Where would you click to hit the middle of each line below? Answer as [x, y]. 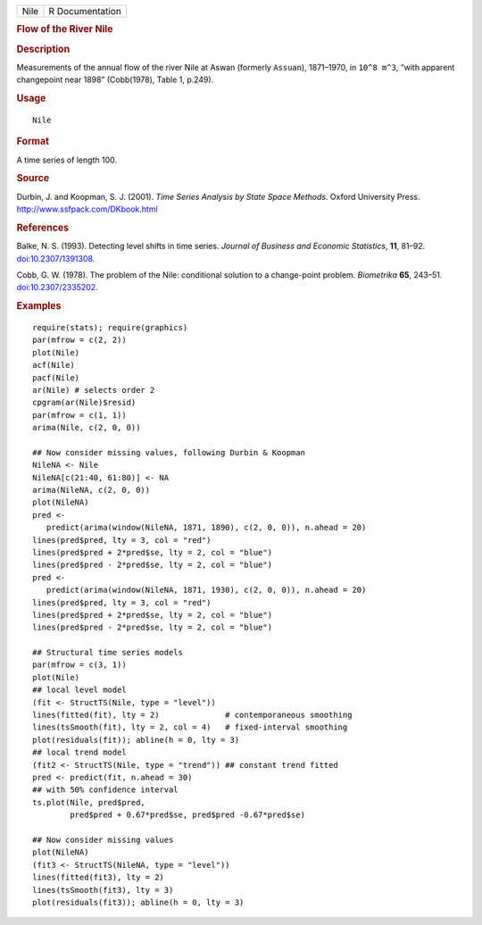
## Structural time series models [108, 653]
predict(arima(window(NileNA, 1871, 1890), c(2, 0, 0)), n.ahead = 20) [206, 528]
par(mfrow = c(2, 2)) [79, 340]
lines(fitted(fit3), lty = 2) [99, 878]
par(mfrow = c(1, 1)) [79, 415]
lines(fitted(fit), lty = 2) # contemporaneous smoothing [192, 715]
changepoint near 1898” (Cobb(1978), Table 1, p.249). [115, 79]
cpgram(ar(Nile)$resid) [84, 403]
